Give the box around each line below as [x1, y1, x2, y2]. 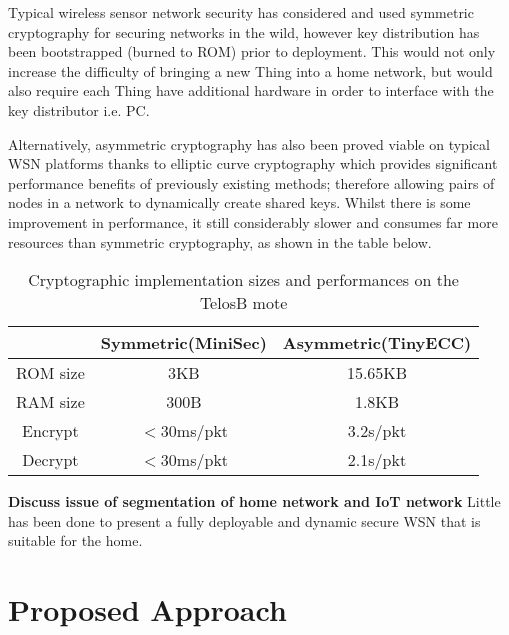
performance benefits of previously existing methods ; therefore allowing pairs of [8, 172, 495, 193]
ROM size [16, 361, 85, 385]
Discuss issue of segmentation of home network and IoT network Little [8, 491, 501, 512]
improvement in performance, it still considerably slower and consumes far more [8, 211, 498, 232]
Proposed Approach [8, 589, 287, 630]
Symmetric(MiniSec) [100, 331, 267, 355]
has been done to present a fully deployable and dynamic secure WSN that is [8, 510, 481, 531]
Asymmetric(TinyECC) [282, 331, 472, 355]
